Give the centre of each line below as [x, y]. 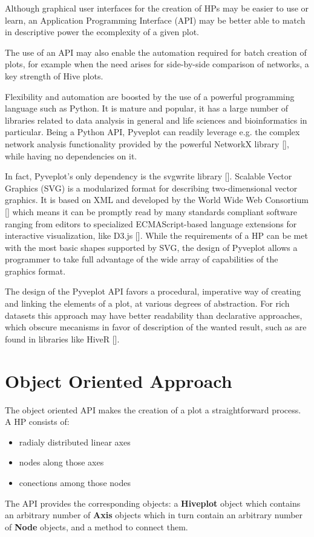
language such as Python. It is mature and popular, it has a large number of [147, 108]
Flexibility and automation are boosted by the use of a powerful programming [150, 96]
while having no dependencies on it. [71, 155]
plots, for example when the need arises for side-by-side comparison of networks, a [157, 64]
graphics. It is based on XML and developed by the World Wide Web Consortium [157, 200]
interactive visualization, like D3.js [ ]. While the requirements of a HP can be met [156, 235]
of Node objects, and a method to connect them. [96, 526]
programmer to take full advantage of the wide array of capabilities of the [142, 259]
